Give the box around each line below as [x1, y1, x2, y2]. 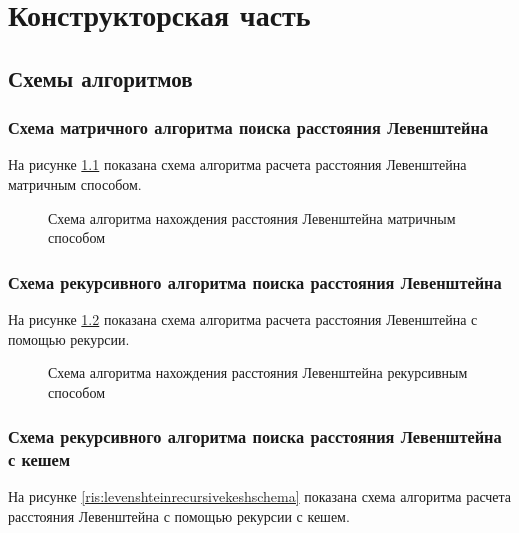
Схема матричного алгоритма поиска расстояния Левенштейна [8, 115, 489, 140]
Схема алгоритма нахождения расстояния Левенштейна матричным [48, 207, 456, 228]
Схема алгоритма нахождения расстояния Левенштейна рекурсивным [48, 362, 468, 383]
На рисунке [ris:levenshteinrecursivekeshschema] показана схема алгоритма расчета [8, 486, 512, 507]
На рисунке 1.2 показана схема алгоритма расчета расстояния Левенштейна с [8, 308, 478, 329]
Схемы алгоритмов [8, 62, 193, 93]
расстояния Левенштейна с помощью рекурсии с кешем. [8, 506, 350, 527]
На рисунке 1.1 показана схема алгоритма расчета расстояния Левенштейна [8, 154, 467, 175]
